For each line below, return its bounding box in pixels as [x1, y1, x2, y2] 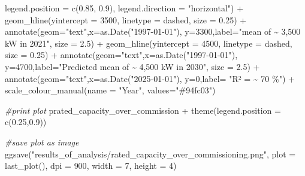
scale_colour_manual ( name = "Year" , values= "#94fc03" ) [5, 84, 216, 96]
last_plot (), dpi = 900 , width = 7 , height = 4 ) [5, 159, 177, 172]
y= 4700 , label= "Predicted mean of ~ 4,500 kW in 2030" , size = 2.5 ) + [5, 60, 260, 72]
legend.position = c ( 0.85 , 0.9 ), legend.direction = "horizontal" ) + [5, 2, 244, 14]
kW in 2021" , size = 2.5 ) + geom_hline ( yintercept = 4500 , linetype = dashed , [5, 37, 292, 49]
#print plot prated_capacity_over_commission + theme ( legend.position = [5, 104, 281, 116]
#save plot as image [5, 135, 79, 148]
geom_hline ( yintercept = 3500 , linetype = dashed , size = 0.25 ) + [5, 13, 247, 26]
